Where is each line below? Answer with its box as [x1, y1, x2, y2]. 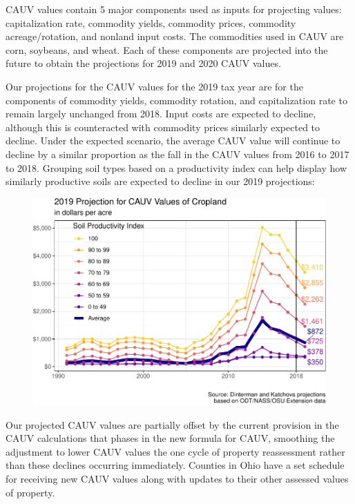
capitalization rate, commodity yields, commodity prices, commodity [6, 15, 296, 30]
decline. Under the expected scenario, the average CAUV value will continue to [6, 133, 340, 148]
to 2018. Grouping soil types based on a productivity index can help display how [6, 160, 347, 175]
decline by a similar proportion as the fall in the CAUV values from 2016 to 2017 [6, 146, 349, 161]
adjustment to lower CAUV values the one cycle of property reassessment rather [6, 444, 345, 458]
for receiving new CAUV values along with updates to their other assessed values [6, 471, 349, 485]
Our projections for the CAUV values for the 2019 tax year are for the [6, 79, 303, 93]
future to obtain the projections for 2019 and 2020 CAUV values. [6, 56, 281, 70]
